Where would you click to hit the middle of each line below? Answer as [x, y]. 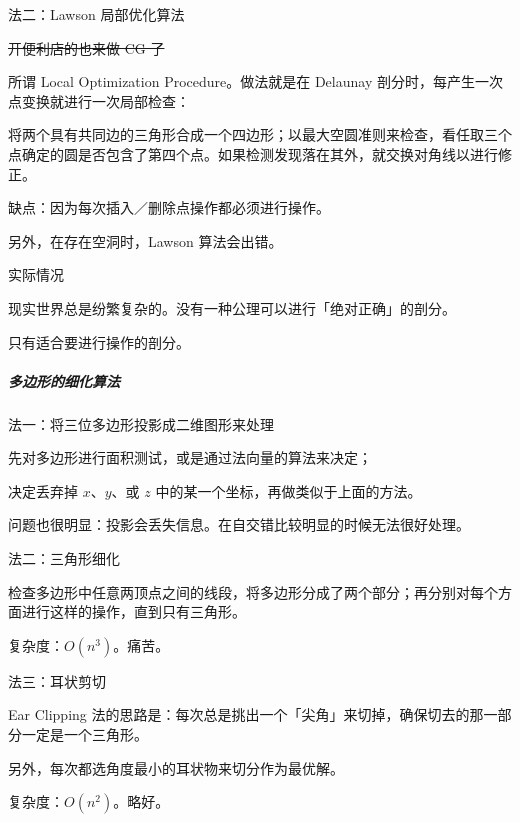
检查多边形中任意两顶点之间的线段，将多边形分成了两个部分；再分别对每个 [253, 591]
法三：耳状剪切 [57, 680]
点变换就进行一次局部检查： [99, 100]
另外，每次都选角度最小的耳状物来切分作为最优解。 [176, 767]
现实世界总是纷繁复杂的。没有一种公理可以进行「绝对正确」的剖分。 [232, 307]
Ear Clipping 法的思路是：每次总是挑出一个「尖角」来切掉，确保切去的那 [246, 714]
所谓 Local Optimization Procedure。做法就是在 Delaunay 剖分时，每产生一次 [255, 81]
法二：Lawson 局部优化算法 [96, 14]
